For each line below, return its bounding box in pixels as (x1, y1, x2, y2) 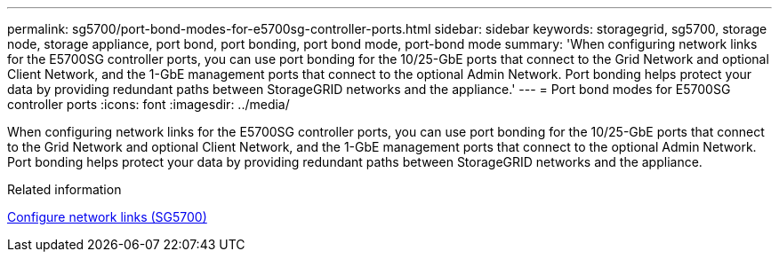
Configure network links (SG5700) (7, 209, 207, 224)
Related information (7, 182, 122, 197)
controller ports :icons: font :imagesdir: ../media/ (7, 97, 290, 112)
